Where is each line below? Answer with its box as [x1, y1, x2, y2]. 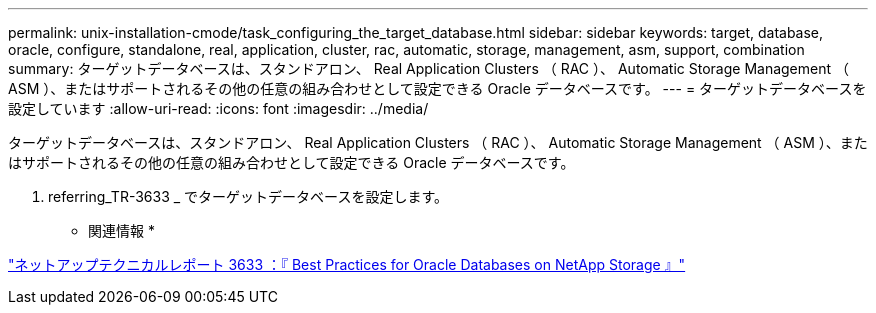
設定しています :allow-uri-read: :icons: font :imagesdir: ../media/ [8, 100, 429, 117]
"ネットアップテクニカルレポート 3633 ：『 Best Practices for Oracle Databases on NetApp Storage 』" [8, 256, 686, 273]
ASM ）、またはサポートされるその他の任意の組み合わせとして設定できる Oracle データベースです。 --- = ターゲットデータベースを [8, 80, 867, 97]
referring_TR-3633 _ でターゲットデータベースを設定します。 [48, 188, 448, 205]
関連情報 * [88, 222, 155, 239]
